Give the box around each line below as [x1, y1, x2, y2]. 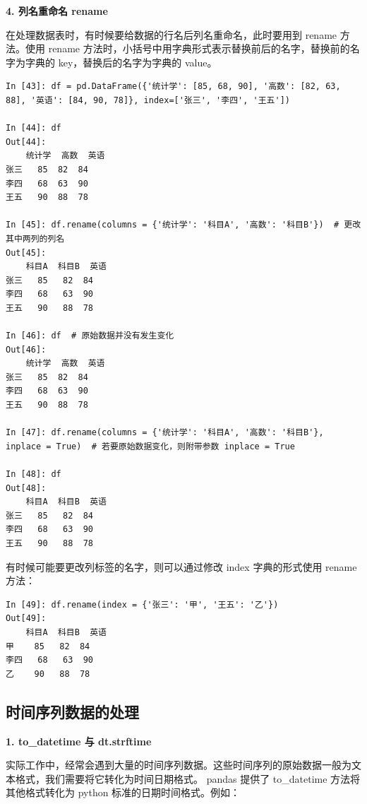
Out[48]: [6, 483, 47, 493]
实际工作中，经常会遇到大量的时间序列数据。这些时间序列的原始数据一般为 [6, 757, 351, 772]
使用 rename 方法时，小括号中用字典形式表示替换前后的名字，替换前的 [25, 41, 350, 56]
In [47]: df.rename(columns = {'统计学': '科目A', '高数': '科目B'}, [6, 427, 324, 438]
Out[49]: [6, 613, 47, 624]
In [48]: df [6, 469, 61, 479]
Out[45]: [6, 247, 47, 258]
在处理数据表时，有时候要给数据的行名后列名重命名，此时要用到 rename [6, 27, 337, 42]
